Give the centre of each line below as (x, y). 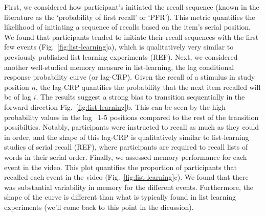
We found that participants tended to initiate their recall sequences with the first (131, 37)
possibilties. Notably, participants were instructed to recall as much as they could (132, 127)
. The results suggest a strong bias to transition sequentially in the (140, 97)
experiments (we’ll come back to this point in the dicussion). (99, 207)
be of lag (18, 97)
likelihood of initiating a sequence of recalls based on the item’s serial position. (127, 27)
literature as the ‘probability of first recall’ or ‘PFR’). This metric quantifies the (130, 17)
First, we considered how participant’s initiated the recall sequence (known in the (132, 7)
